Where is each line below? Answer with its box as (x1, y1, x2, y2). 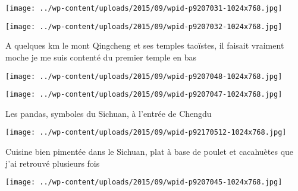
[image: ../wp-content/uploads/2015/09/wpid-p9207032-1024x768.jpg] (5, 22, 283, 31)
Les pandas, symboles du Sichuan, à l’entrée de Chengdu (5, 107, 212, 119)
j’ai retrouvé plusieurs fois (5, 157, 100, 169)
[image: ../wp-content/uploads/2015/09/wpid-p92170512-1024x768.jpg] (5, 128, 287, 137)
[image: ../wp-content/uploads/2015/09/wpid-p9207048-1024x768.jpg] (5, 72, 283, 81)
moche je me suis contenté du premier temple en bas (5, 50, 197, 63)
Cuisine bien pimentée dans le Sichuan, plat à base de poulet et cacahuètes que (5, 145, 294, 158)
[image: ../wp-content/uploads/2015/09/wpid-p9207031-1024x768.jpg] (5, 4, 283, 12)
